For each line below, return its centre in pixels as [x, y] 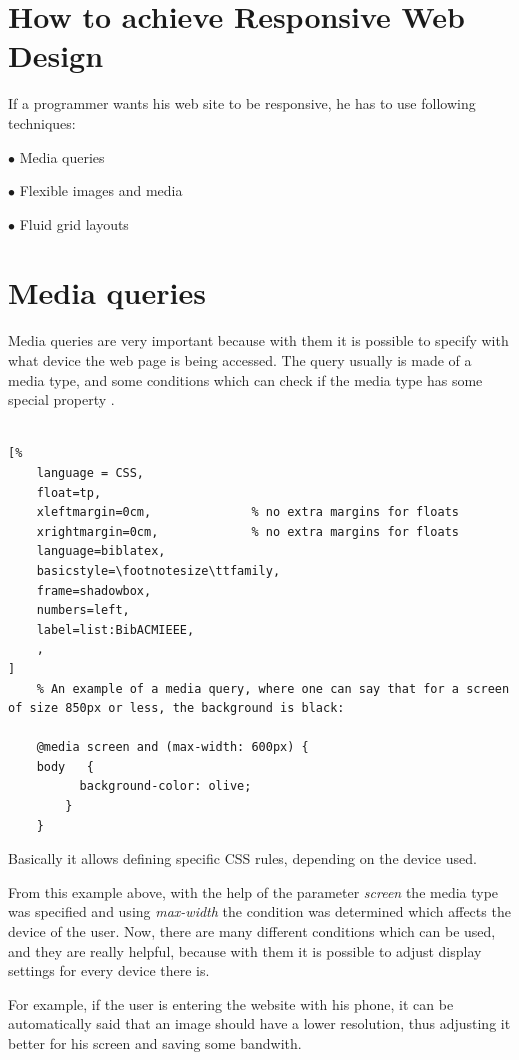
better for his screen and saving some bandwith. [155, 1043]
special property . [61, 399]
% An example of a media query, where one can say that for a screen [273, 688]
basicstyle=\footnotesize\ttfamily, [158, 570]
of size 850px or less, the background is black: [176, 708]
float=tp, [69, 492]
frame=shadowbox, [94, 590]
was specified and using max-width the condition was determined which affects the [259, 911]
